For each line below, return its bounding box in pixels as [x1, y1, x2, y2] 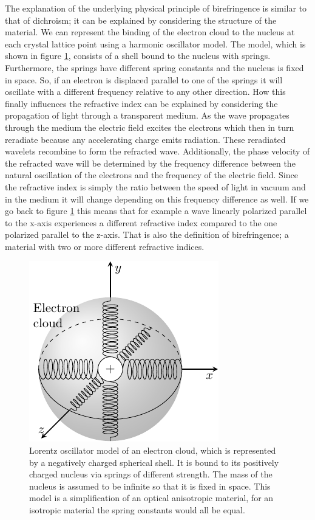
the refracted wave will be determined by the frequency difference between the [5, 156, 296, 169]
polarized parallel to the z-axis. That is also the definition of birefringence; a [5, 228, 289, 241]
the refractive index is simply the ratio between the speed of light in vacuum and [5, 180, 306, 193]
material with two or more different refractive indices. [5, 240, 205, 252]
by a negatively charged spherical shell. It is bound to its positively [29, 456, 279, 468]
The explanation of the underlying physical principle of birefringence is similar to [5, 2, 307, 14]
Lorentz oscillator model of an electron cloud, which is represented [29, 444, 276, 457]
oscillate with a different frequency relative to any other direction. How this [5, 85, 286, 98]
